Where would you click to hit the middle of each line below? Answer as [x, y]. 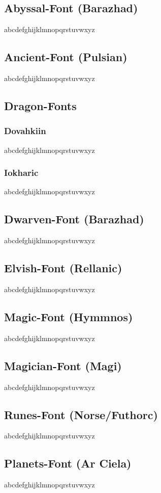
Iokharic [21, 173]
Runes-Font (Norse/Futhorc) [81, 414]
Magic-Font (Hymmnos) [69, 316]
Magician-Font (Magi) [63, 365]
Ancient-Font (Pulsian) [66, 57]
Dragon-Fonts [40, 105]
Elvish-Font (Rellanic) [63, 268]
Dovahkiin [25, 131]
